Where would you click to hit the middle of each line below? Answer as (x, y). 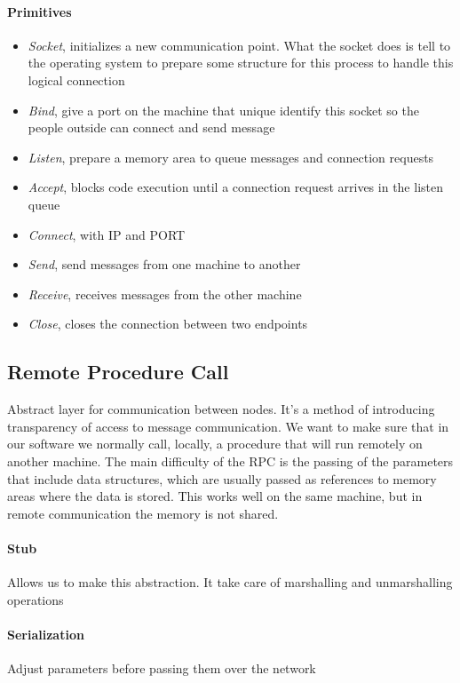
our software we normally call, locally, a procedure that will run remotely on (215, 444)
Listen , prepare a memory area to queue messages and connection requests (231, 157)
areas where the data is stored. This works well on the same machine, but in (215, 496)
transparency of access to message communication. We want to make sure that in (228, 426)
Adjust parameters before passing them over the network (162, 668)
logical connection (76, 79)
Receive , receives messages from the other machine (165, 294)
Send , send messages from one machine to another (164, 264)
